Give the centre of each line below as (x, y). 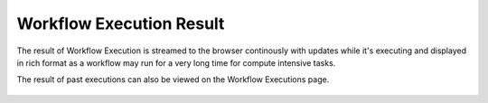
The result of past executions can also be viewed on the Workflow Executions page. (173, 80)
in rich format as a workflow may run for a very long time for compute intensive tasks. (176, 62)
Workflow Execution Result (121, 23)
